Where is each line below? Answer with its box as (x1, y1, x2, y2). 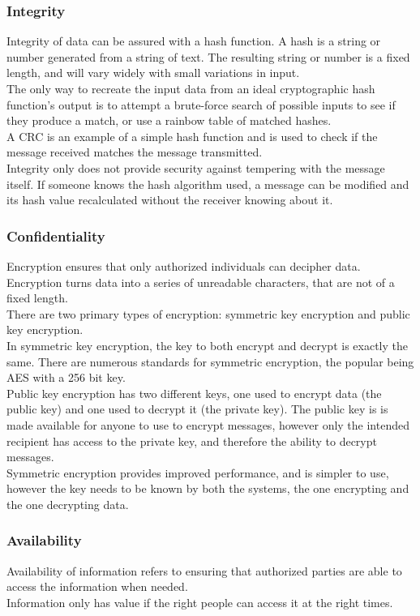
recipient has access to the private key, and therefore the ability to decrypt (6, 432, 377, 449)
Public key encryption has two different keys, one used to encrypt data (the (6, 384, 382, 401)
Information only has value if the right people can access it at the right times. (6, 593, 393, 610)
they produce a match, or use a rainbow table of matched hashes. (6, 112, 332, 129)
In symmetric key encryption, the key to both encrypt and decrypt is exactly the (6, 336, 408, 353)
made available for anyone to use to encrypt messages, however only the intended (6, 416, 409, 433)
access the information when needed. (6, 578, 188, 595)
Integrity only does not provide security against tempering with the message (6, 159, 385, 176)
